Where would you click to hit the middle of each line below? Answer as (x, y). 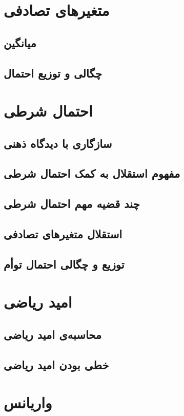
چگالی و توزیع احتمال (53, 73)
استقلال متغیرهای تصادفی (63, 234)
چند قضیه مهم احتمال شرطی (72, 204)
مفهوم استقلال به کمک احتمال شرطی (92, 173)
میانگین (20, 42)
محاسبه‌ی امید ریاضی (53, 334)
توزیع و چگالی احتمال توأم (64, 264)
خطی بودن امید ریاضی (56, 364)
